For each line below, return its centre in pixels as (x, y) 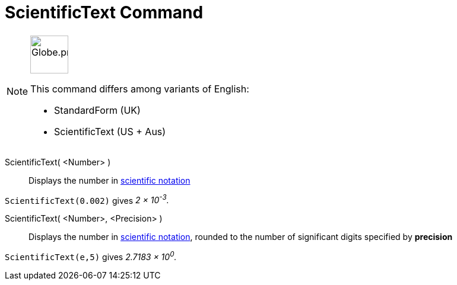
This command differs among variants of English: (140, 89)
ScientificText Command (104, 12)
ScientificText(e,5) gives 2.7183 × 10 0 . (91, 256)
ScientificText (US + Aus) (110, 131)
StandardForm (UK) (97, 110)
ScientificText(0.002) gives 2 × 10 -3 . (87, 199)
